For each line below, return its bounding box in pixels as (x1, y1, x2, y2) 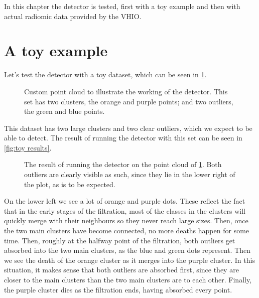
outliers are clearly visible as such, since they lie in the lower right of (24, 169, 235, 180)
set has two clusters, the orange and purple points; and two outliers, (24, 96, 233, 106)
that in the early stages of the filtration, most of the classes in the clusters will (4, 205, 245, 216)
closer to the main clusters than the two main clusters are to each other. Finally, (4, 274, 252, 284)
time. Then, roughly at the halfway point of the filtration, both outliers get (4, 235, 235, 245)
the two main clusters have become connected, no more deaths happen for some (4, 225, 249, 236)
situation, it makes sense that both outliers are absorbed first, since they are (4, 264, 239, 275)
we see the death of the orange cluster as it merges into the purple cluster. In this (4, 254, 255, 265)
